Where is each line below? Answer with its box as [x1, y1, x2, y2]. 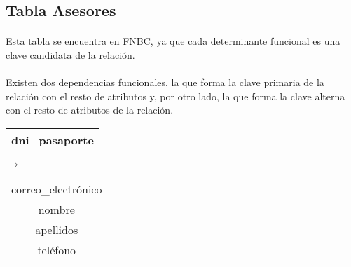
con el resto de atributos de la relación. [6, 102, 174, 117]
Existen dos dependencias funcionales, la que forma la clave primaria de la [6, 75, 324, 90]
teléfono [37, 241, 76, 258]
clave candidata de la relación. [6, 47, 135, 62]
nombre [38, 200, 75, 217]
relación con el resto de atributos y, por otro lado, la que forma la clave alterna [6, 88, 345, 103]
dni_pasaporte [11, 131, 94, 148]
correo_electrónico [11, 180, 102, 197]
